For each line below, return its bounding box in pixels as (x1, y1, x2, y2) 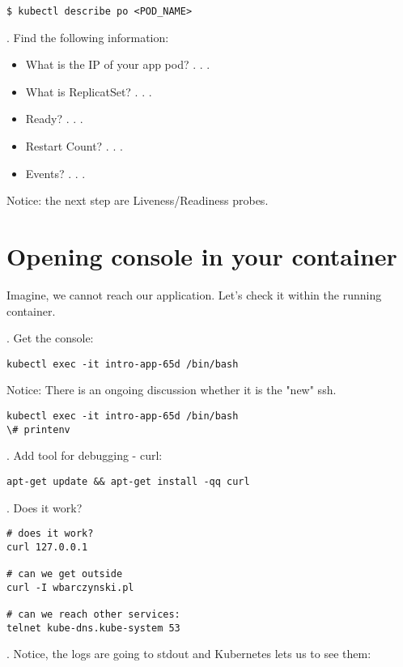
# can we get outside (6, 568, 123, 580)
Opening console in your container (6, 240, 397, 272)
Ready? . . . (25, 110, 83, 127)
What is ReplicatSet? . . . (25, 83, 152, 100)
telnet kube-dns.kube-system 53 (6, 622, 180, 634)
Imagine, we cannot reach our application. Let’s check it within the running (6, 286, 382, 303)
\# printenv (6, 423, 70, 435)
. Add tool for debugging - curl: (6, 447, 163, 464)
